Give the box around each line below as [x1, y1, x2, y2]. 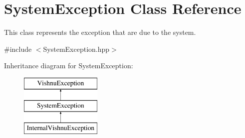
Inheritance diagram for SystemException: [4, 60, 133, 71]
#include [4, 43, 32, 54]
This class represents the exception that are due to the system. [4, 27, 196, 37]
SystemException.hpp [43, 43, 110, 54]
